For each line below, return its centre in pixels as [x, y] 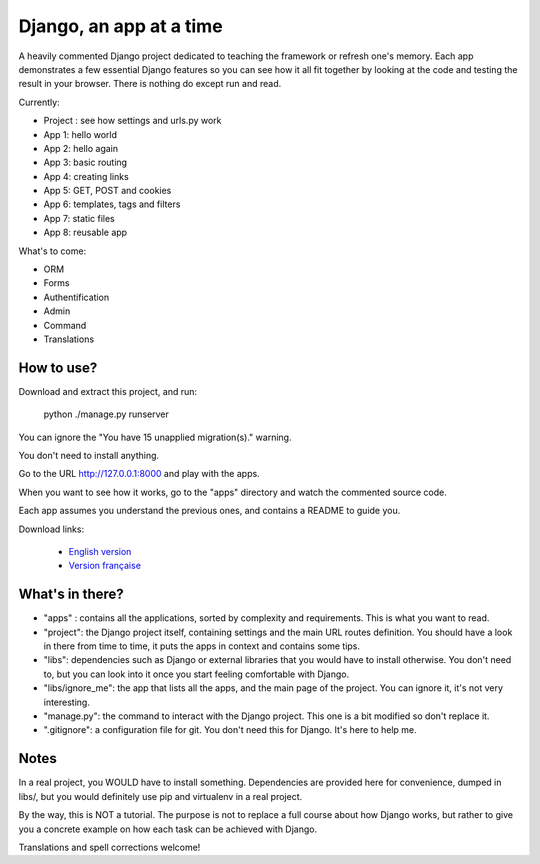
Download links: [51, 529]
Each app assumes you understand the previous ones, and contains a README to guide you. [209, 511]
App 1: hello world [80, 134]
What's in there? [71, 594]
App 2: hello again [81, 148]
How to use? [58, 367]
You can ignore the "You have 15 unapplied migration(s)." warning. [155, 437]
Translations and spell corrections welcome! [109, 847]
